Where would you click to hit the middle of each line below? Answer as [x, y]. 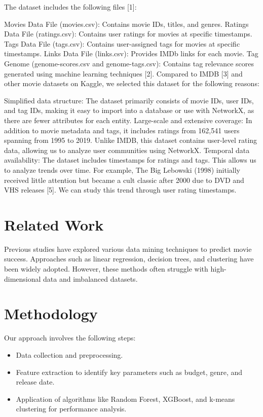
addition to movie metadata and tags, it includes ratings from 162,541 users [122, 130]
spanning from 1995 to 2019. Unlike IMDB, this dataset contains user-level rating [131, 140]
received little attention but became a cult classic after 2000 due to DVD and [124, 180]
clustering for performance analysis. [71, 409]
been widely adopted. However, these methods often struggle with [106, 269]
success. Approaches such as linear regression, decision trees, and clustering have [129, 259]
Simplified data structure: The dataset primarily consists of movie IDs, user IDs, [129, 100]
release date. [35, 382]
